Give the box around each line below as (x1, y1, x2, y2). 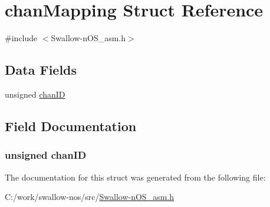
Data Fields (5, 61, 77, 79)
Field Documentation (5, 116, 137, 135)
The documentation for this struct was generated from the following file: (5, 171, 266, 183)
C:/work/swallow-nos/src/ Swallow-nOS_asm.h (5, 191, 174, 203)
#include (5, 32, 38, 44)
